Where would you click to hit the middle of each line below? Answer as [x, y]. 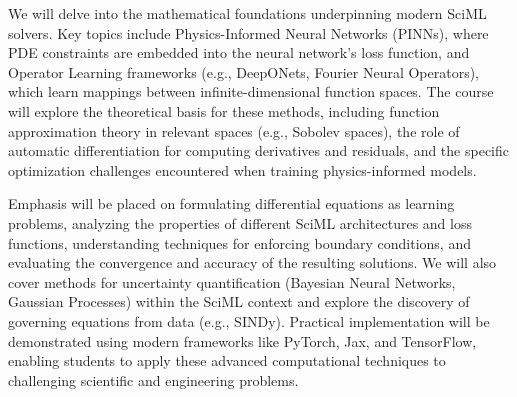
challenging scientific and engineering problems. [153, 379]
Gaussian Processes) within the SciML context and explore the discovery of [239, 301]
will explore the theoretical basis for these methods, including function [224, 110]
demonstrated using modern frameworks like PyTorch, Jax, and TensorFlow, [242, 340]
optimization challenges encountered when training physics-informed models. [242, 169]
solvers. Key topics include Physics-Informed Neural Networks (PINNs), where [248, 32]
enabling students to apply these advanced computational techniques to [227, 360]
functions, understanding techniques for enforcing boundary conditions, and [239, 242]
